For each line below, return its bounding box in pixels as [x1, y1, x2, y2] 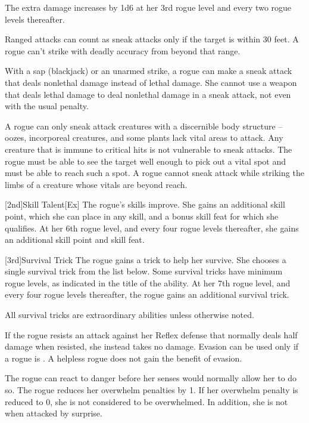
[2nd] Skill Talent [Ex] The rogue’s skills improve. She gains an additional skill [5, 198, 285, 211]
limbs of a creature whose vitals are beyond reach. [5, 178, 188, 190]
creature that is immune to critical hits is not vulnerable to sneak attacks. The [5, 143, 292, 155]
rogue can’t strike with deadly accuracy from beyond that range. [5, 44, 241, 57]
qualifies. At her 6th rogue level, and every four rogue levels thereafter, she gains [5, 221, 299, 234]
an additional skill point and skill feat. [5, 233, 145, 246]
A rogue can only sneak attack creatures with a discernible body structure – [5, 119, 283, 132]
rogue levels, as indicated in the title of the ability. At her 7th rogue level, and [5, 276, 291, 289]
